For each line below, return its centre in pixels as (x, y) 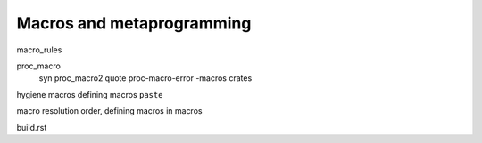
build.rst (32, 127)
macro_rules (39, 50)
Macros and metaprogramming (134, 23)
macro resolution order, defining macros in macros (109, 111)
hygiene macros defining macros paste (90, 94)
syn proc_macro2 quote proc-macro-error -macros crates (145, 78)
